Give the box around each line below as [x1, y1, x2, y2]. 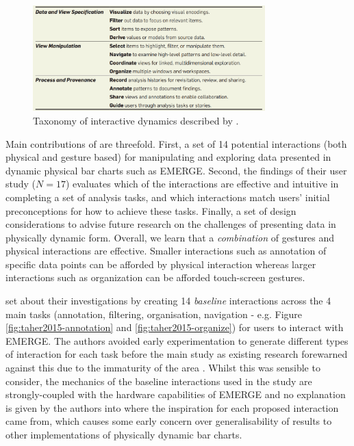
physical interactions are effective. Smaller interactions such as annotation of [5, 244, 327, 258]
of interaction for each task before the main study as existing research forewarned [5, 347, 348, 361]
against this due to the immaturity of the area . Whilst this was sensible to [5, 360, 320, 375]
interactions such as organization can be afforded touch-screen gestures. [5, 270, 305, 285]
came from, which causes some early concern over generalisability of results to [5, 414, 332, 428]
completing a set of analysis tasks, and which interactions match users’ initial [5, 189, 330, 204]
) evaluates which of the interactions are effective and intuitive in [65, 176, 339, 191]
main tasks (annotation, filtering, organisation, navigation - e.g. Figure [5, 306, 303, 321]
